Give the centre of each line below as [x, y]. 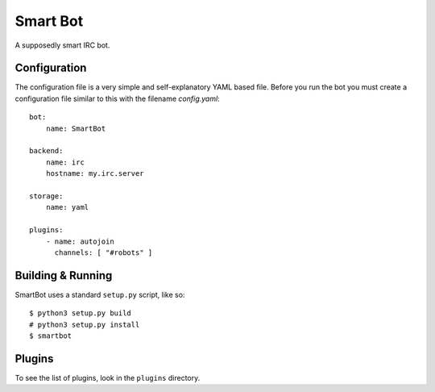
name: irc [65, 162]
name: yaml [67, 207]
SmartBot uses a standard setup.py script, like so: [100, 294]
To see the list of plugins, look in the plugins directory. [108, 377]
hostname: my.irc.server [95, 174]
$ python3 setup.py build [81, 313]
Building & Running [64, 275]
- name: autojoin [80, 241]
